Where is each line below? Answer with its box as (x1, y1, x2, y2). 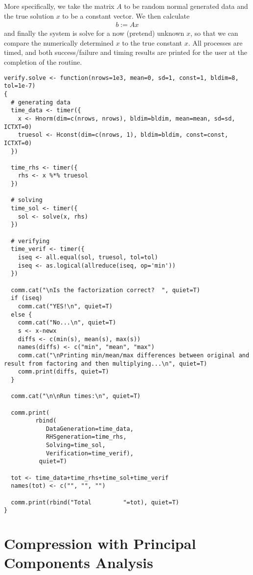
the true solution (4, 10, 54, 21)
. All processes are (188, 37, 243, 48)
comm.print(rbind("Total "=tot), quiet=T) (11, 499, 179, 506)
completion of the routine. (4, 57, 82, 67)
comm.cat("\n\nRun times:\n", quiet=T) (11, 393, 141, 400)
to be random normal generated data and (124, 1, 248, 11)
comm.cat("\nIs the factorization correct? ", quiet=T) (11, 286, 200, 294)
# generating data (11, 99, 71, 106)
